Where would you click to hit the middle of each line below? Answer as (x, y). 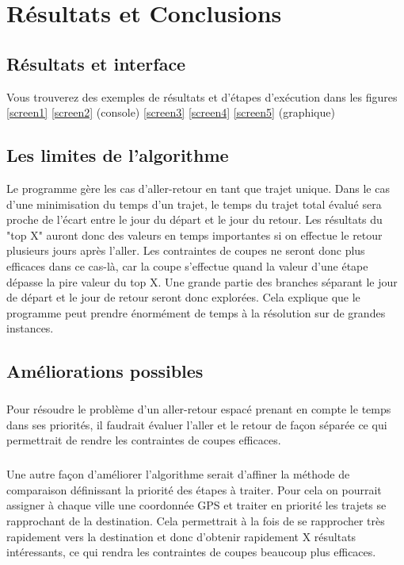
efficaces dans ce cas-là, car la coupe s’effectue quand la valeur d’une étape (187, 265)
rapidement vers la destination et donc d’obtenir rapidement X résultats (181, 536)
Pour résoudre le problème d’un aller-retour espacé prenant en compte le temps (199, 409)
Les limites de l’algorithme (118, 155)
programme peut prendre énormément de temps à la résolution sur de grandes (196, 312)
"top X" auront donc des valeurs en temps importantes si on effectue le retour (194, 234)
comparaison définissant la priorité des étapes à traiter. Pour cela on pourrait (194, 489)
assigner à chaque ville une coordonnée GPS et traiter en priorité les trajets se (196, 505)
